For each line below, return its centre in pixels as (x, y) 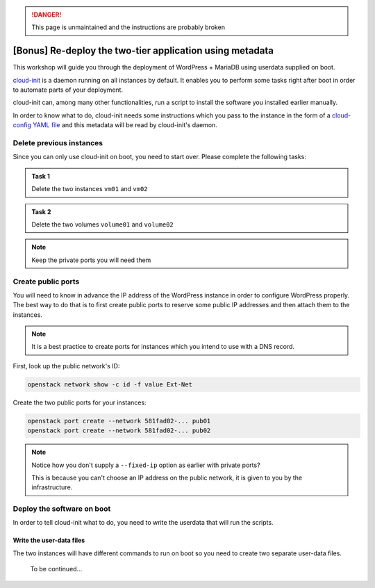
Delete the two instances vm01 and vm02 (90, 189)
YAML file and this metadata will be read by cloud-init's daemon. (125, 125)
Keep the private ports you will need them (91, 260)
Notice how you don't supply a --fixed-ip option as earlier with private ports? (146, 465)
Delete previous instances (58, 143)
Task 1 (41, 176)
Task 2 (41, 211)
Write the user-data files (49, 540)
